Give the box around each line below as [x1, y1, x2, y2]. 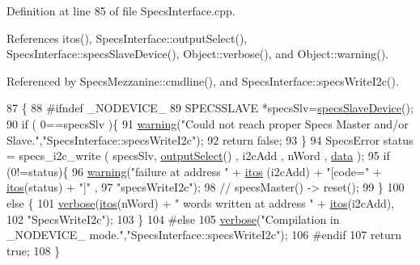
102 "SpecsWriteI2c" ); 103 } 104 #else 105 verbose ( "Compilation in [6, 210, 340, 227]
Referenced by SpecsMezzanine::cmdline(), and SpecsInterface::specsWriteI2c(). [6, 72, 399, 89]
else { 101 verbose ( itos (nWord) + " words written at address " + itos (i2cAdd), [6, 194, 395, 211]
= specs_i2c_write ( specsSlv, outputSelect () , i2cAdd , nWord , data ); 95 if [6, 147, 390, 164]
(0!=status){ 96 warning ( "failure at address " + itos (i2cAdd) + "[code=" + [6, 162, 382, 179]
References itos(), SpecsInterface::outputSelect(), [6, 29, 248, 46]
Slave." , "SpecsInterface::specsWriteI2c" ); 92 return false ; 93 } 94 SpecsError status [6, 131, 414, 148]
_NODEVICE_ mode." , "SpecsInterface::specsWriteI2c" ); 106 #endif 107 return [6, 226, 402, 243]
